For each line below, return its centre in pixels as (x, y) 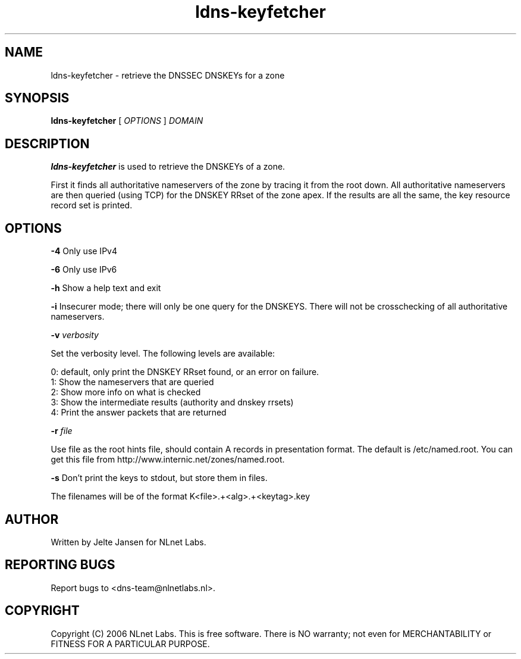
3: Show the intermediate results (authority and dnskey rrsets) (172, 402)
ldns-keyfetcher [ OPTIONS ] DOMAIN (127, 121)
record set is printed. (92, 205)
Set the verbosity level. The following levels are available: (163, 354)
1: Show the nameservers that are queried (132, 382)
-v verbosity (75, 335)
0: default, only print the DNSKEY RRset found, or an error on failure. (185, 372)
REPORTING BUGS (60, 565)
